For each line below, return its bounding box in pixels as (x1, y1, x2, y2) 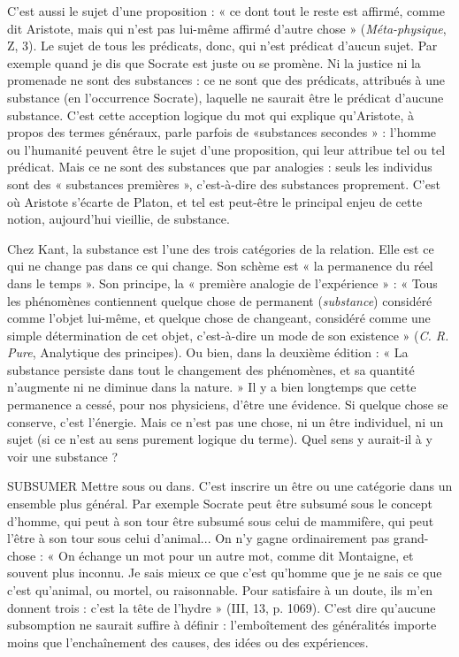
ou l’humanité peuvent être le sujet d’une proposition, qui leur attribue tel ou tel (7, 140, 446, 158)
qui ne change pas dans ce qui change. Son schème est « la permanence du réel (7, 256, 433, 275)
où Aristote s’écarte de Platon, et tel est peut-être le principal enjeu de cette (7, 192, 423, 210)
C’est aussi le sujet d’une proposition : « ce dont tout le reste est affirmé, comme (7, 2, 445, 19)
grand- (393, 529, 429, 547)
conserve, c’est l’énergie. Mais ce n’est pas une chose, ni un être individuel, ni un (7, 412, 444, 431)
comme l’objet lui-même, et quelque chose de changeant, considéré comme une (7, 309, 431, 327)
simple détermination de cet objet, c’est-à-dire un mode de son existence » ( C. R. (7, 325, 449, 344)
